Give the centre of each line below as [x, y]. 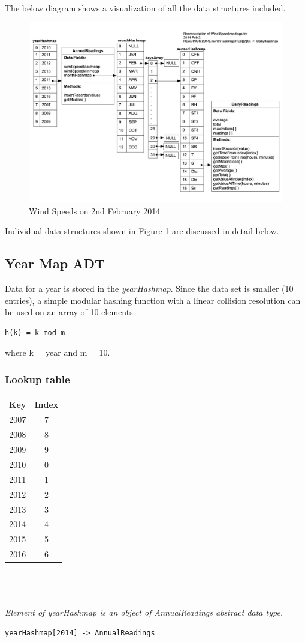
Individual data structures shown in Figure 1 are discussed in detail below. [142, 231]
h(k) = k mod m [35, 332]
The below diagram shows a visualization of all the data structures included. [145, 8]
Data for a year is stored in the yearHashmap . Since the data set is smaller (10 [149, 288]
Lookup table [37, 379]
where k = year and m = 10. [58, 352]
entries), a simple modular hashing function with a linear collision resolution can [153, 300]
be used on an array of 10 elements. [70, 312]
